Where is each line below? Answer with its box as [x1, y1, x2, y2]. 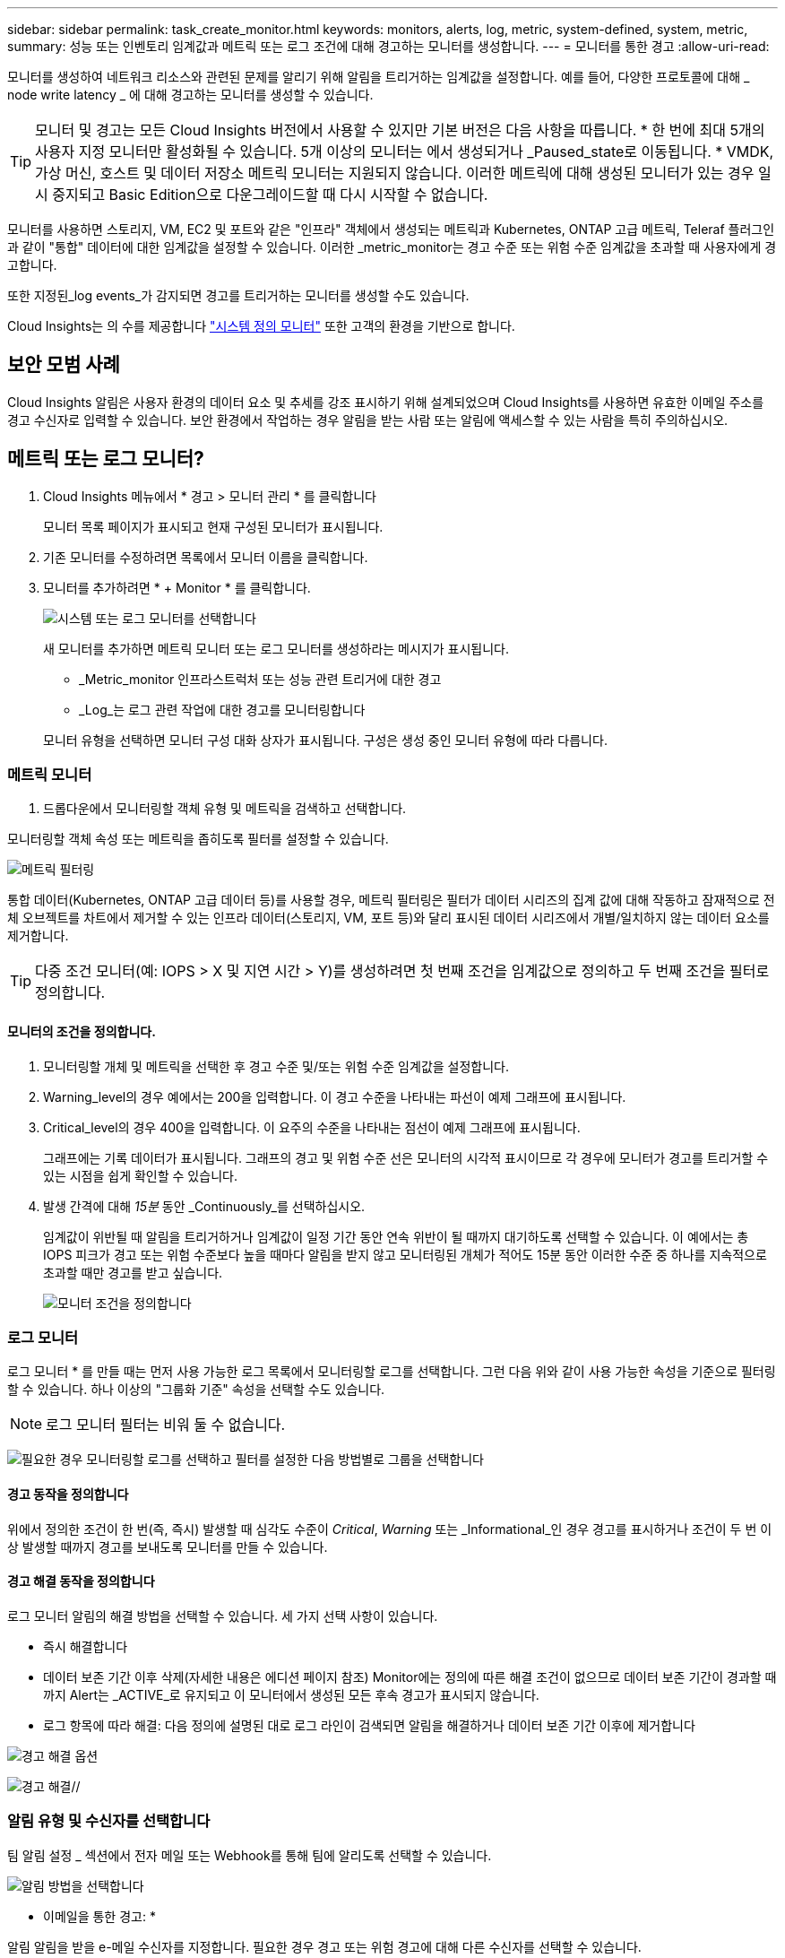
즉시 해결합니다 [43, 1638, 128, 1654]
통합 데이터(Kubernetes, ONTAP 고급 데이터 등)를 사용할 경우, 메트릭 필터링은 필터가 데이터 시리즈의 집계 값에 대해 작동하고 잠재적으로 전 [7, 892, 775, 908]
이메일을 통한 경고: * [43, 1908, 156, 1924]
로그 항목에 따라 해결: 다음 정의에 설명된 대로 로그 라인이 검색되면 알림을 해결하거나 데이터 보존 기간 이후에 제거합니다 [43, 1717, 695, 1733]
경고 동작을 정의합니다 [7, 1486, 129, 1503]
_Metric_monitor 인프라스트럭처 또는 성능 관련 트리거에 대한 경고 [79, 671, 442, 687]
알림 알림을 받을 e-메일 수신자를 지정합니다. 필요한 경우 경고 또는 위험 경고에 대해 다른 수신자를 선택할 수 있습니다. [7, 1938, 642, 1954]
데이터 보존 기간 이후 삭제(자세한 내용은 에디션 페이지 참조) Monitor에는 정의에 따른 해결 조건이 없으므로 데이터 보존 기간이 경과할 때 [43, 1668, 777, 1685]
